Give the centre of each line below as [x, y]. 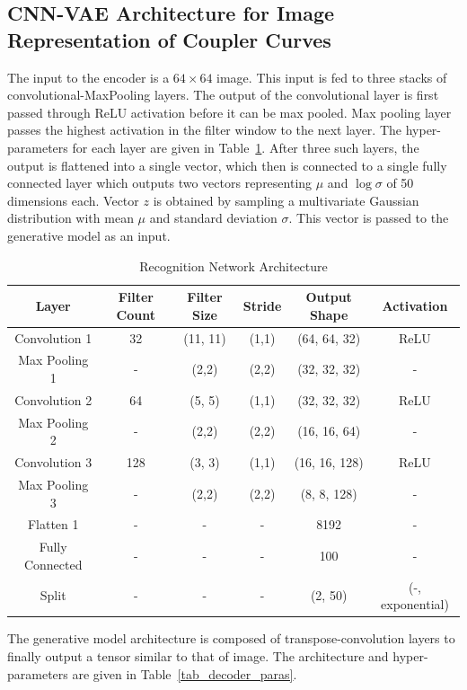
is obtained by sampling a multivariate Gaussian [286, 200]
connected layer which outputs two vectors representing [160, 183]
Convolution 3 [53, 462]
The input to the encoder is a [88, 77]
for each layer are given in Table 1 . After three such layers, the [246, 147]
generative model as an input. [89, 235]
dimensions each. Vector [73, 200]
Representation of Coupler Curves [169, 39]
